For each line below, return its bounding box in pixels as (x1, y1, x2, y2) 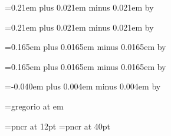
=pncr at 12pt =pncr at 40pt (5, 120, 110, 132)
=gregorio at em (5, 99, 64, 112)
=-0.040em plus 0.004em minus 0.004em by (5, 80, 161, 92)
